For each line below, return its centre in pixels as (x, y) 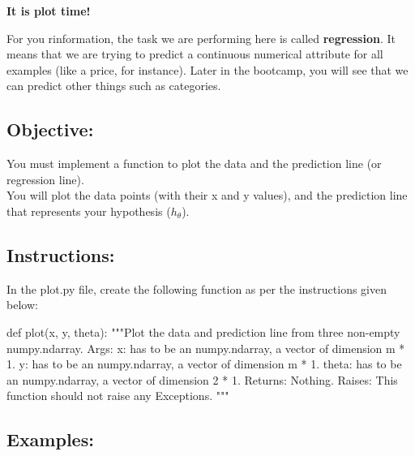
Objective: (50, 129)
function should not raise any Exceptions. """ (118, 396)
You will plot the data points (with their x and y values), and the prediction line (207, 195)
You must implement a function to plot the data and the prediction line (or (194, 163)
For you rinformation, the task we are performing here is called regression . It (201, 38)
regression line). (45, 179)
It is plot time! (49, 11)
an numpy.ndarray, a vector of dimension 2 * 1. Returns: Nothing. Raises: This (202, 379)
